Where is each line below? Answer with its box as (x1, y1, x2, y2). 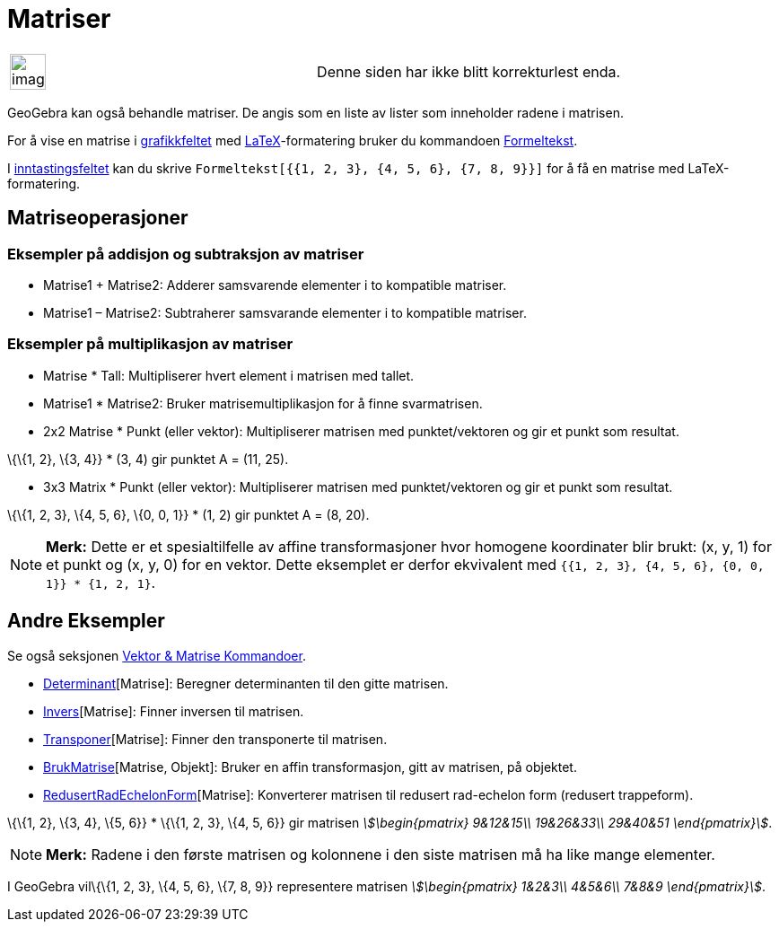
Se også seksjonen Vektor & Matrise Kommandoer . (7, 647, 306, 663)
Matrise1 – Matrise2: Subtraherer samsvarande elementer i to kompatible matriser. (43, 304, 527, 320)
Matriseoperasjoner (7, 206, 188, 230)
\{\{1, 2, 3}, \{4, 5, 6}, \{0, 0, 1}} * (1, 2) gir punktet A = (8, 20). (7, 506, 370, 522)
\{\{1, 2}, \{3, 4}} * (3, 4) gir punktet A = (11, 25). (7, 451, 289, 467)
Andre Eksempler (7, 609, 165, 633)
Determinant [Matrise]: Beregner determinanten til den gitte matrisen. (43, 675, 449, 691)
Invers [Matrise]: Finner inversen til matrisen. (43, 703, 304, 719)
